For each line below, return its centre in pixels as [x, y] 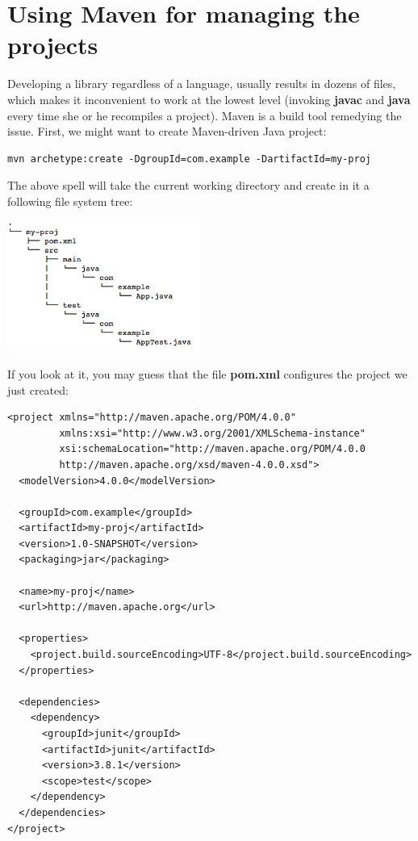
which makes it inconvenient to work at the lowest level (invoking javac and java [209, 99]
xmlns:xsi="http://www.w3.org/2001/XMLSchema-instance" [212, 433]
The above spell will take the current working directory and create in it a [188, 185]
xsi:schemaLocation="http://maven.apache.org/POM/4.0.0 [212, 449]
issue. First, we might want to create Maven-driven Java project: [167, 131]
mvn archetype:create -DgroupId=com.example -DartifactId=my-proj [190, 159]
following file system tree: [70, 201]
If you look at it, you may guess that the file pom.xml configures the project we [207, 373]
